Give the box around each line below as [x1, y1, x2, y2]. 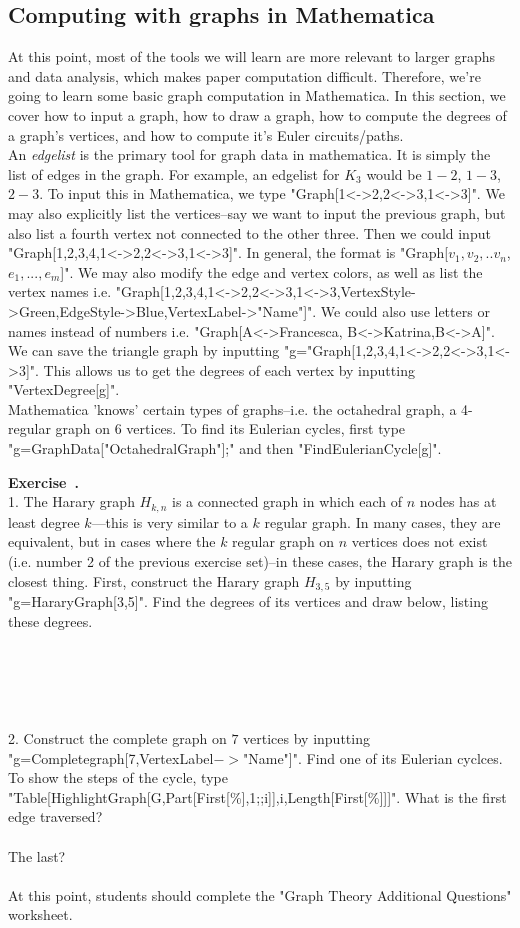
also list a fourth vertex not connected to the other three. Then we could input [8, 222, 491, 243]
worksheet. [8, 904, 73, 925]
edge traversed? [8, 806, 103, 827]
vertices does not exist [351, 531, 488, 552]
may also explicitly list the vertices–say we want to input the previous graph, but [8, 202, 506, 223]
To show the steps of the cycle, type [8, 767, 228, 788]
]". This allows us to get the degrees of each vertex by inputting [25, 359, 415, 380]
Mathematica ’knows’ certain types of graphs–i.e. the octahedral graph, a [8, 398, 457, 419]
